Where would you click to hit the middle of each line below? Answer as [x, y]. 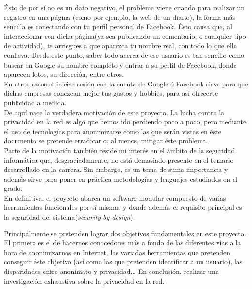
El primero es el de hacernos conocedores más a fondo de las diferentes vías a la [123, 243]
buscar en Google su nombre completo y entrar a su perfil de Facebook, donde [120, 64]
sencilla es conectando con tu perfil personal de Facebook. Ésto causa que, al [118, 26]
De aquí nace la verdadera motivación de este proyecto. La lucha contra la [114, 112]
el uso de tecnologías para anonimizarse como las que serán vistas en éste [113, 131]
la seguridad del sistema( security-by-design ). [69, 217]
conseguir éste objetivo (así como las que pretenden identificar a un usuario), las [123, 262]
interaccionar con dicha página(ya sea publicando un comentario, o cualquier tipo [125, 36]
